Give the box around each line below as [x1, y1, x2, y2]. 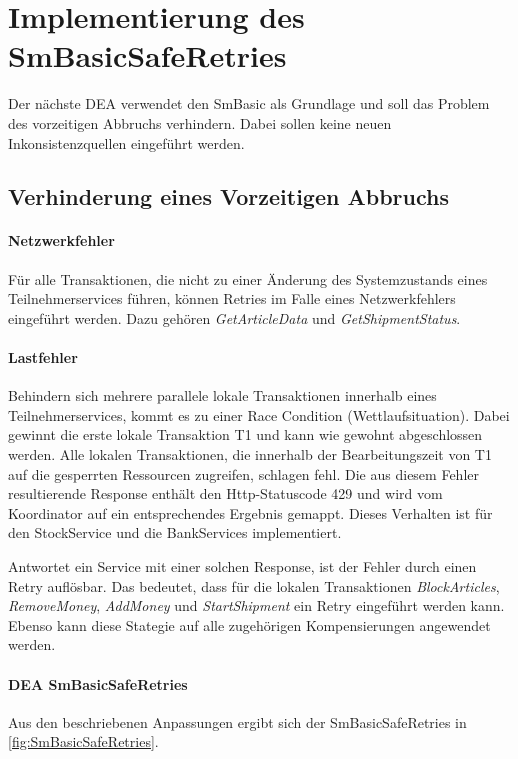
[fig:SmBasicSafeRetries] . [8, 731, 159, 752]
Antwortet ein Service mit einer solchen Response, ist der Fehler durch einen [8, 556, 477, 576]
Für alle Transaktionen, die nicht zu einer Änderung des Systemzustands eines [8, 268, 488, 289]
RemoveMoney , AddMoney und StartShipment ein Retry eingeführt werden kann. [8, 595, 505, 616]
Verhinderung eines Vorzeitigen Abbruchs [8, 181, 449, 212]
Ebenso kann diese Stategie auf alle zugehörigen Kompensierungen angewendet [8, 614, 491, 635]
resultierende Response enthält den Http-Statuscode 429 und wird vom [8, 483, 443, 504]
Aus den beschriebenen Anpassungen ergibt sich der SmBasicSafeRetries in [8, 711, 467, 732]
